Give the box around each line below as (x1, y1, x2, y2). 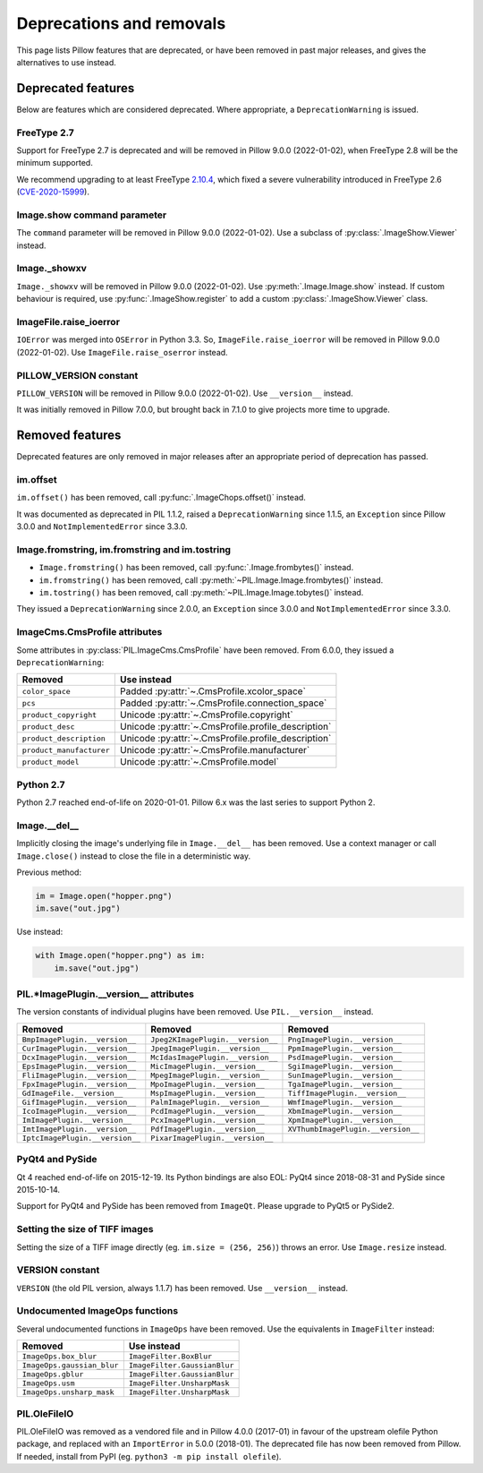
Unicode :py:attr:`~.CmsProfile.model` (119, 756, 279, 768)
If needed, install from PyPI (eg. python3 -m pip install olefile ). (16, 1451, 282, 1461)
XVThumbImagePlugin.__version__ (287, 1124, 419, 1134)
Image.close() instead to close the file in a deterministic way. (16, 851, 250, 861)
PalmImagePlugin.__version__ (150, 1097, 269, 1107)
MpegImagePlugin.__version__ (150, 1070, 269, 1080)
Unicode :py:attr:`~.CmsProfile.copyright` (119, 708, 294, 721)
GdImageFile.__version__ (21, 1088, 123, 1098)
